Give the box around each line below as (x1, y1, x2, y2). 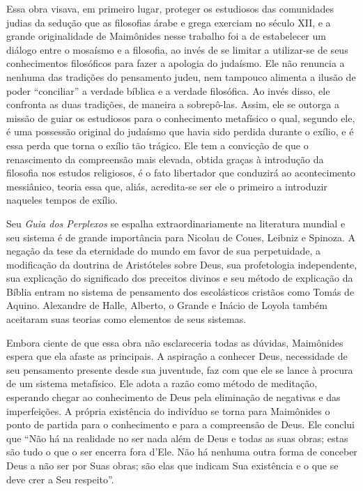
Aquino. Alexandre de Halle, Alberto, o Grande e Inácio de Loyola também (6, 298, 327, 312)
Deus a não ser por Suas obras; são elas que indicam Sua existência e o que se (6, 458, 339, 472)
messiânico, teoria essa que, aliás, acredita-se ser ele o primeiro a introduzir (6, 179, 327, 193)
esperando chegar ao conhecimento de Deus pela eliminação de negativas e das (6, 390, 341, 405)
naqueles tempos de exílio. (6, 192, 118, 207)
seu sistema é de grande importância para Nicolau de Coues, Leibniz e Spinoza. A (6, 229, 356, 244)
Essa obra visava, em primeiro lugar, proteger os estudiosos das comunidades (6, 1, 334, 15)
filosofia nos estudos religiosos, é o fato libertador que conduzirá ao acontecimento (6, 165, 356, 180)
